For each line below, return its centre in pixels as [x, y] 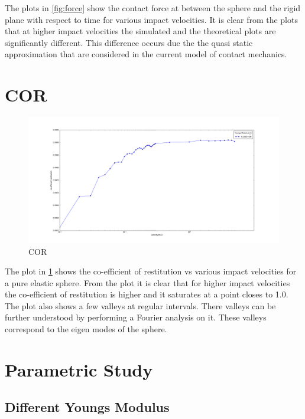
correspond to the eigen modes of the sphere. [86, 329]
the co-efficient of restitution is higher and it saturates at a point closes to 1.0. [147, 294]
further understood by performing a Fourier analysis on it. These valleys [136, 317]
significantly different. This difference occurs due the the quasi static [129, 42]
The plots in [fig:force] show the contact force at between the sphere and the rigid [153, 8]
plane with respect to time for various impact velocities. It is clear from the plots [151, 19]
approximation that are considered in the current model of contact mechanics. [146, 54]
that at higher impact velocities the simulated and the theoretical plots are [140, 31]
